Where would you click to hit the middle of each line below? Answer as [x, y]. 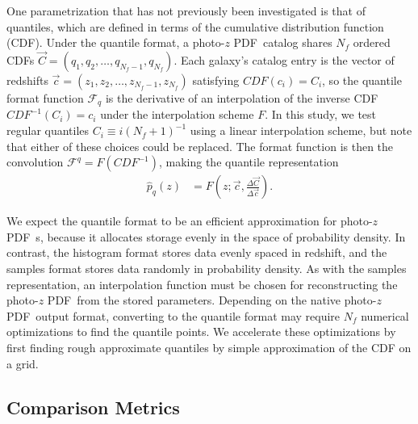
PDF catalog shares [283, 42]
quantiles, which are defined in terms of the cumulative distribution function [195, 26]
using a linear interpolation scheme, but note [301, 130]
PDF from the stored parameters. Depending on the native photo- [212, 300]
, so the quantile [362, 80]
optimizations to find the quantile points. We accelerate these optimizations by [201, 332]
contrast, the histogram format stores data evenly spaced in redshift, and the [197, 252]
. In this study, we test [321, 114]
